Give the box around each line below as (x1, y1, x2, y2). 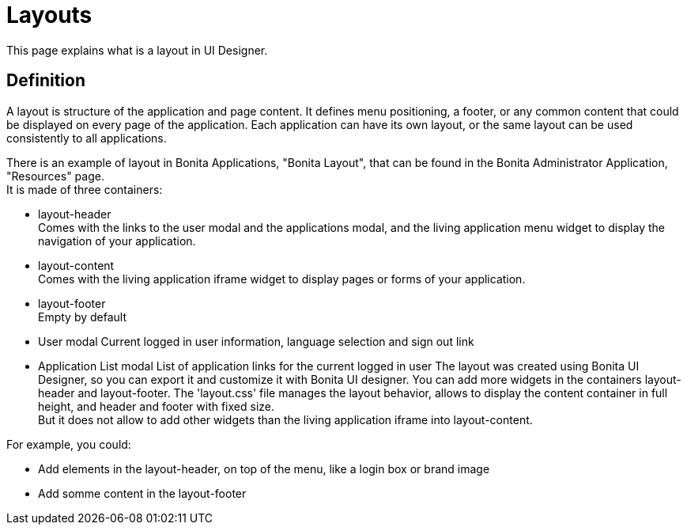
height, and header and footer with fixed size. (38, 399, 275, 413)
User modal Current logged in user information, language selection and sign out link (38, 334, 474, 348)
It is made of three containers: (6, 182, 163, 196)
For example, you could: (6, 437, 131, 451)
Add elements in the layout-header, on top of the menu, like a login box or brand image (38, 461, 490, 476)
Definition (6, 70, 85, 91)
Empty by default (38, 309, 127, 324)
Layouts (6, 2, 92, 28)
